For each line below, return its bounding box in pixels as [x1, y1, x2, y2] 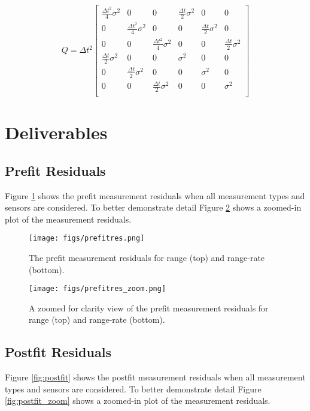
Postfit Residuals [5, 343, 111, 361]
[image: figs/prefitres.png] [29, 234, 145, 243]
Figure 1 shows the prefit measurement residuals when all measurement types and [5, 189, 305, 202]
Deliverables [5, 120, 108, 145]
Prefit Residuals [5, 161, 106, 179]
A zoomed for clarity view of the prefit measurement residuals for [29, 301, 269, 314]
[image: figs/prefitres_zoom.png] [29, 284, 166, 293]
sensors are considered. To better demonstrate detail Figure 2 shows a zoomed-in [5, 201, 302, 214]
